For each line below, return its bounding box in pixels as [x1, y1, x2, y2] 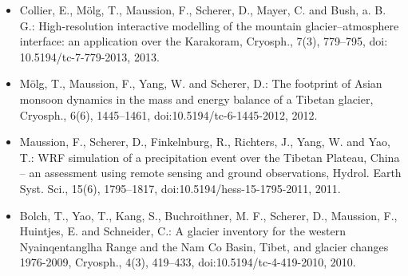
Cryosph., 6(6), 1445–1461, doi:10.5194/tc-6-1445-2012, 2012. [19, 106, 318, 123]
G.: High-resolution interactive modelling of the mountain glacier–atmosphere [19, 17, 399, 34]
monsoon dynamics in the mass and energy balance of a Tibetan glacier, [19, 90, 374, 107]
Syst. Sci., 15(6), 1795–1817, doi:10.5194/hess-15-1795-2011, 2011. [19, 179, 341, 196]
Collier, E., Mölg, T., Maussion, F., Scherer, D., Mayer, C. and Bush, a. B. [19, 2, 386, 18]
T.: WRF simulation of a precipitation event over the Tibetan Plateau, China [19, 148, 400, 165]
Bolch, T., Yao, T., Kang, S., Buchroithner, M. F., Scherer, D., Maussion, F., [19, 207, 398, 223]
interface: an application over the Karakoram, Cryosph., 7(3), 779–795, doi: [19, 33, 388, 49]
